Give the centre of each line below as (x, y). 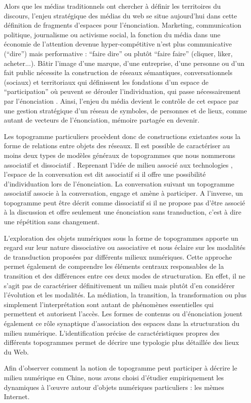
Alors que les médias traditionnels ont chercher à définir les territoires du (112, 6)
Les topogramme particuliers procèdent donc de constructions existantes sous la (122, 136)
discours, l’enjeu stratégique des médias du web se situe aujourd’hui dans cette (120, 15)
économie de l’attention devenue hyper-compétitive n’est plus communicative (118, 44)
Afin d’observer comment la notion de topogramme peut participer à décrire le (121, 368)
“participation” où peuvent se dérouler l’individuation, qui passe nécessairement (122, 91)
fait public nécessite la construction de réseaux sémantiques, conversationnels (118, 72)
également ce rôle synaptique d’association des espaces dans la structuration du (122, 323)
